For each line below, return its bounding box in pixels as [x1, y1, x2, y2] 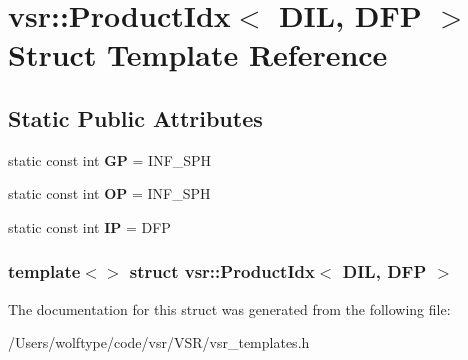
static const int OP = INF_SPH [8, 183, 211, 204]
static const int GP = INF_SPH [8, 149, 212, 170]
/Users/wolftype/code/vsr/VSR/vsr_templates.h [8, 332, 310, 353]
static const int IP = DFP [8, 216, 171, 237]
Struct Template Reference [8, 34, 388, 75]
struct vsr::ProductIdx [129, 259, 315, 284]
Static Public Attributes [8, 102, 263, 133]
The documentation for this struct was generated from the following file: [8, 298, 451, 319]
